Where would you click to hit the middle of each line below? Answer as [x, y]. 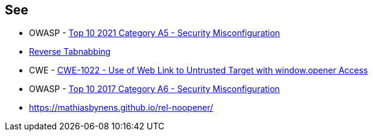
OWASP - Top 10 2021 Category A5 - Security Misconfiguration [155, 33]
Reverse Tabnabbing [70, 52]
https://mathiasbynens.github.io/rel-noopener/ [121, 108]
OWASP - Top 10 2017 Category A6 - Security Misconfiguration [155, 89]
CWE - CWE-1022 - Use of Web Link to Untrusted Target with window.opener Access [199, 70]
